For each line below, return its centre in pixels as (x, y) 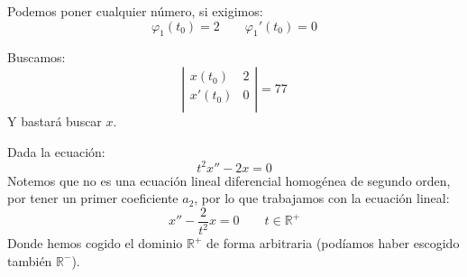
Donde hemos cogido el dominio (95, 243)
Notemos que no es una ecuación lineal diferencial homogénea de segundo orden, (229, 180)
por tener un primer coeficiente (93, 198)
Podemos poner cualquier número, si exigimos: (135, 11)
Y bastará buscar (55, 120)
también (30, 260)
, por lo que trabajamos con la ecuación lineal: (322, 198)
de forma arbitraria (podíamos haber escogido (333, 243)
